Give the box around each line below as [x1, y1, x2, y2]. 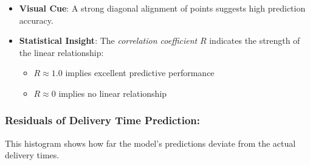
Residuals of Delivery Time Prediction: [5, 113, 200, 128]
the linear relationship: [19, 46, 104, 58]
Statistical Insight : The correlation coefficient [19, 34, 198, 47]
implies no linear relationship [58, 86, 167, 99]
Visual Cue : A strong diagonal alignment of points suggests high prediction [19, 2, 306, 14]
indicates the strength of [209, 34, 300, 47]
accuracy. [19, 13, 53, 26]
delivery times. [5, 149, 60, 161]
